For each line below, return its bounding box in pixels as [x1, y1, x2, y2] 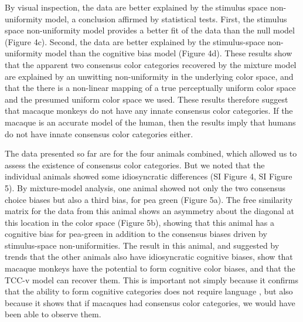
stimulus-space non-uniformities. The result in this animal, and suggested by [5, 239, 280, 251]
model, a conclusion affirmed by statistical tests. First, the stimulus [45, 12, 287, 25]
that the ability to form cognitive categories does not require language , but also [5, 285, 293, 297]
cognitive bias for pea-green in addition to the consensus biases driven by [5, 228, 267, 240]
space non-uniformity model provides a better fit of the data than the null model [5, 24, 295, 36]
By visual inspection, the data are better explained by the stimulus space [5, 1, 268, 13]
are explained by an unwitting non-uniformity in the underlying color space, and [5, 70, 294, 82]
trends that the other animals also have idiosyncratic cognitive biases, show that [5, 250, 293, 263]
